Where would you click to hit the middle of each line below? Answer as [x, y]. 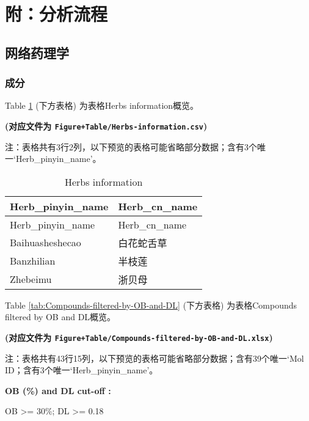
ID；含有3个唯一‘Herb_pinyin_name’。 [82, 370]
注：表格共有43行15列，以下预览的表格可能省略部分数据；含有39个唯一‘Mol [154, 358]
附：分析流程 [56, 14]
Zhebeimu [31, 279]
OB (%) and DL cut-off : [58, 390]
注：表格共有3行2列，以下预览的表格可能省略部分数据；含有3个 [131, 146]
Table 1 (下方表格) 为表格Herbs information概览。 [102, 105]
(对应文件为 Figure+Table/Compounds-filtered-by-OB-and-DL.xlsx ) [139, 337]
